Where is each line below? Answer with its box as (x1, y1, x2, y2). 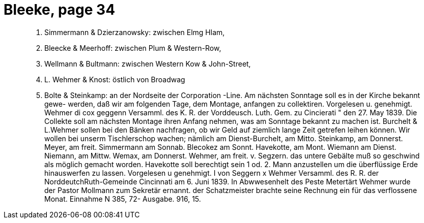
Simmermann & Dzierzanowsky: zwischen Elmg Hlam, (44, 27, 225, 37)
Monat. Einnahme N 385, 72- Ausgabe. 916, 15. (44, 194, 201, 203)
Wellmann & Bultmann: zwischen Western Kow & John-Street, (44, 59, 251, 68)
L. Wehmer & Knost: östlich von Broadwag (44, 75, 185, 84)
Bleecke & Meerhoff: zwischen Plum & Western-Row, (44, 43, 221, 52)
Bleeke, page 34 (4, 1, 116, 18)
